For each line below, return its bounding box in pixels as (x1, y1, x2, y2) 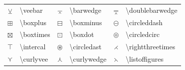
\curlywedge (69, 54, 107, 64)
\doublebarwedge (125, 4, 178, 15)
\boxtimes (19, 29, 50, 39)
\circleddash (125, 17, 163, 27)
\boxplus (19, 17, 47, 27)
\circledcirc (125, 29, 160, 39)
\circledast (69, 41, 102, 52)
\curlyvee (19, 54, 48, 64)
